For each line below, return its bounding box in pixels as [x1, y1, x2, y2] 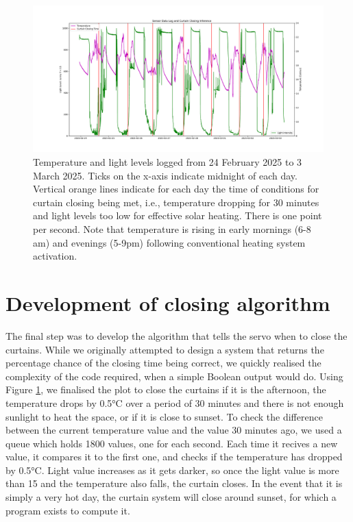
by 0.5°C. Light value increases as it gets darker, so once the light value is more [5, 462, 339, 477]
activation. [33, 249, 77, 263]
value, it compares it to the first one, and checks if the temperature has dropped [5, 449, 343, 464]
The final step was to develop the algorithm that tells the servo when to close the [5, 328, 348, 343]
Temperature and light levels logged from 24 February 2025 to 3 [33, 155, 302, 169]
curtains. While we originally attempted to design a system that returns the [5, 342, 324, 356]
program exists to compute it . [5, 503, 130, 517]
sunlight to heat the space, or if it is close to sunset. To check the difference [5, 409, 323, 423]
